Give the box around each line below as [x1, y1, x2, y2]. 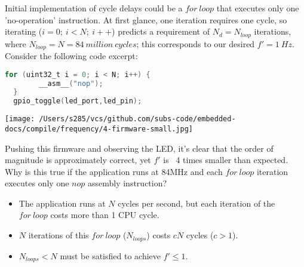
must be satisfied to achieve [60, 249, 161, 262]
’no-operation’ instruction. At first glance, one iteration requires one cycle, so [5, 13, 287, 26]
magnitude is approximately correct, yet [5, 154, 151, 166]
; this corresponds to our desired [136, 37, 255, 50]
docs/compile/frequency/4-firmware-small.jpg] [5, 124, 193, 133]
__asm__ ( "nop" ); [39, 79, 103, 88]
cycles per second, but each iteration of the [118, 197, 275, 209]
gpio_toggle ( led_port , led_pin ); [13, 97, 142, 106]
